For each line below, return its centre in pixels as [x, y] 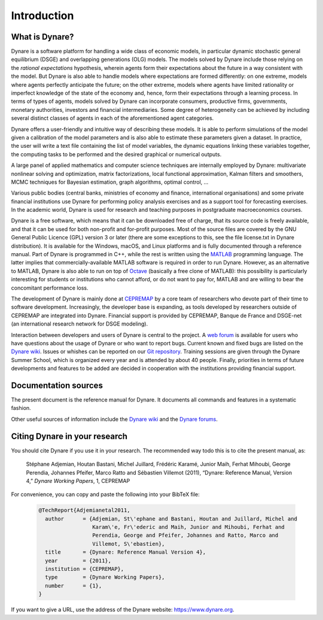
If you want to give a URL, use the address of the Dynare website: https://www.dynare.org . [123, 610]
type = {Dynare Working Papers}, [105, 577]
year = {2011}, [78, 560]
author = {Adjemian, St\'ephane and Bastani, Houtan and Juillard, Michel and [171, 519]
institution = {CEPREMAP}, [85, 569]
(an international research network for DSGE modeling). [80, 324]
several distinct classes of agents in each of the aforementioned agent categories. [112, 118]
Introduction [42, 16]
